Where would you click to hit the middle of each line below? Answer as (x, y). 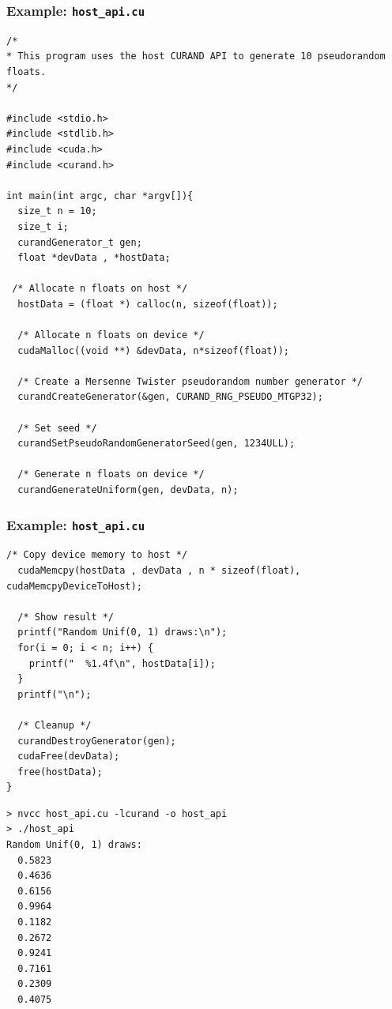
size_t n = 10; (57, 211)
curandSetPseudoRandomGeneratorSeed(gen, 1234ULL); (156, 444)
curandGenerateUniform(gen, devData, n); (128, 490)
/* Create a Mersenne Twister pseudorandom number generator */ (190, 381)
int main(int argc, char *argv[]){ (100, 196)
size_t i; (43, 226)
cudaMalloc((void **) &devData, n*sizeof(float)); (153, 350)
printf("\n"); (55, 694)
